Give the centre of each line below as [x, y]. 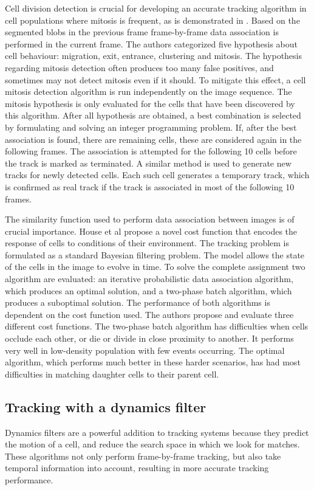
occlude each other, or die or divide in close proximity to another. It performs [149, 338]
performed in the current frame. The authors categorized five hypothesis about [151, 43]
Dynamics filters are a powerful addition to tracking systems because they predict [157, 432]
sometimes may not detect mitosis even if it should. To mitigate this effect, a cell [155, 79]
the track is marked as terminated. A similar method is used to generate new [148, 163]
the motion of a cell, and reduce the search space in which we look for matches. [152, 444]
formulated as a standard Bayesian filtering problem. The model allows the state [155, 254]
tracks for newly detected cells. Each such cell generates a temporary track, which [157, 175]
